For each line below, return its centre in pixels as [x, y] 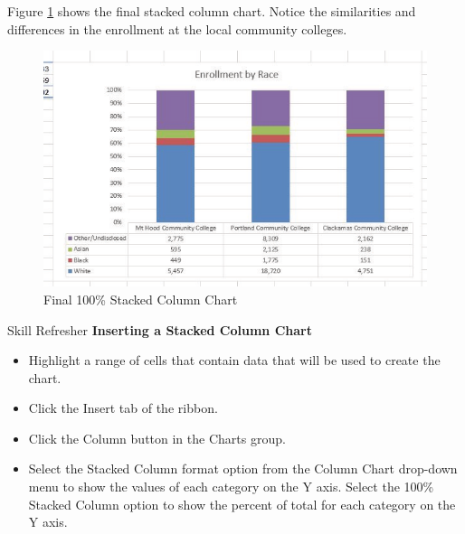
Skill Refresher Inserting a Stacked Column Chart [160, 329]
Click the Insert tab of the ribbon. [123, 408]
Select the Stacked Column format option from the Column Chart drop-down [243, 468]
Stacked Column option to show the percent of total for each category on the [242, 504]
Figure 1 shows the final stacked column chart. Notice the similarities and [212, 11]
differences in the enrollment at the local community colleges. [177, 28]
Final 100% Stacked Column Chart [141, 299]
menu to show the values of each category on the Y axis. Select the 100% [231, 487]
